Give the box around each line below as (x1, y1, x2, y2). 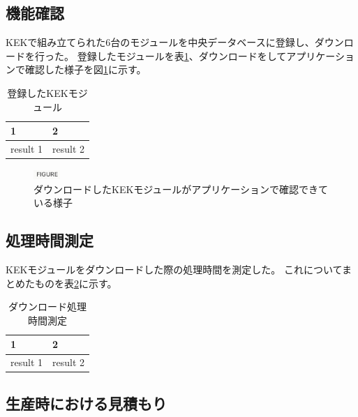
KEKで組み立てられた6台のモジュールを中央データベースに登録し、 (6, 35, 315, 50)
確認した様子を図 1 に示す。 (24, 62, 147, 77)
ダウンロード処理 (8, 299, 87, 314)
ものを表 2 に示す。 (34, 275, 117, 290)
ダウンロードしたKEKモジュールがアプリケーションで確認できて (33, 181, 329, 196)
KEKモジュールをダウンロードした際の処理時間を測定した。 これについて (6, 262, 342, 277)
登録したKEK (7, 85, 68, 100)
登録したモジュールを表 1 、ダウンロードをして (77, 48, 287, 63)
